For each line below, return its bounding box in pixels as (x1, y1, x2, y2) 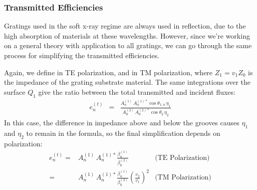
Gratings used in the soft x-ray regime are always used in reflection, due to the (4, 21, 246, 31)
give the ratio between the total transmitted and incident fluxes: (38, 86, 235, 97)
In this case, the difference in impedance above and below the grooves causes (4, 117, 239, 128)
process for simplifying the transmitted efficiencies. (4, 50, 160, 60)
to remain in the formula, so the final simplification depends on (26, 127, 220, 138)
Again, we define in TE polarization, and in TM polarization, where (4, 67, 213, 77)
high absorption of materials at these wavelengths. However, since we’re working (4, 30, 250, 41)
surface (4, 86, 26, 97)
